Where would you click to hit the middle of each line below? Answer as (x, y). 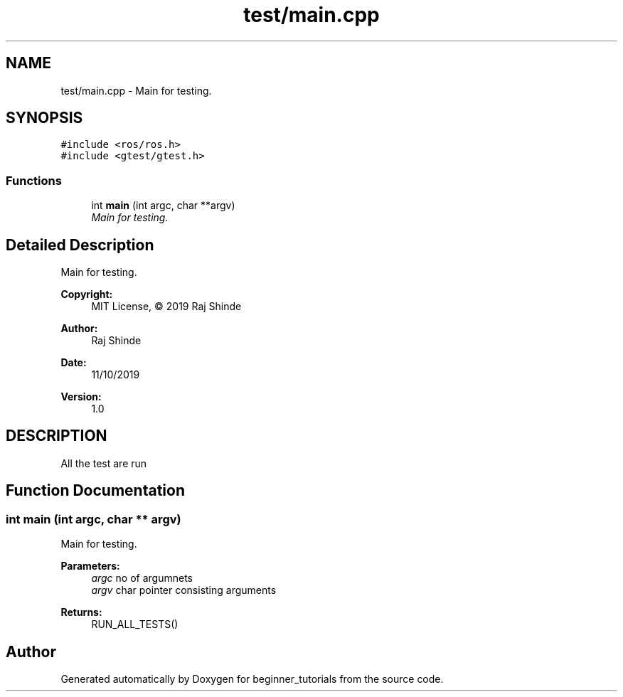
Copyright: (87, 294)
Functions (34, 180)
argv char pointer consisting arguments (184, 590)
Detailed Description (80, 245)
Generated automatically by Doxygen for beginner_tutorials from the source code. (252, 679)
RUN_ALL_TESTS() (135, 624)
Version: (81, 397)
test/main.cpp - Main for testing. (136, 90)
